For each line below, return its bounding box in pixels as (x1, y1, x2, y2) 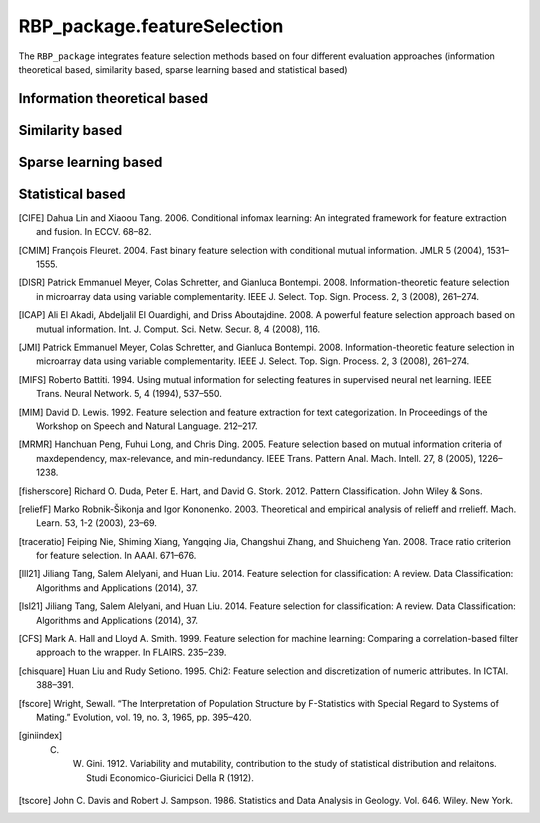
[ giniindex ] (18, 730, 63, 742)
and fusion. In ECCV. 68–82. (36, 226, 152, 238)
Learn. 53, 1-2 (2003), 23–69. (36, 517, 157, 529)
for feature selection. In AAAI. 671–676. (36, 550, 197, 562)
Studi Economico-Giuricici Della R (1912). (86, 771, 254, 784)
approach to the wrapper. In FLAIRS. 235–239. (36, 646, 227, 659)
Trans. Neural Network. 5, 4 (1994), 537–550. (36, 388, 222, 400)
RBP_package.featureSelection (18, 15, 284, 37)
